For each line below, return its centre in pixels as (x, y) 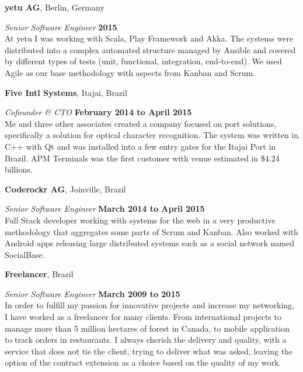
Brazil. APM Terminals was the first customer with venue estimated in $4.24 (142, 158)
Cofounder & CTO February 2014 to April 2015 (98, 112)
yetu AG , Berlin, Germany (55, 7)
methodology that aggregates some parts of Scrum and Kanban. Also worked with (151, 231)
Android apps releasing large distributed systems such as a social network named (149, 243)
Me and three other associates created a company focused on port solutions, (141, 123)
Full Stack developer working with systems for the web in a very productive (140, 220)
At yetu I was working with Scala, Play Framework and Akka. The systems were (149, 38)
